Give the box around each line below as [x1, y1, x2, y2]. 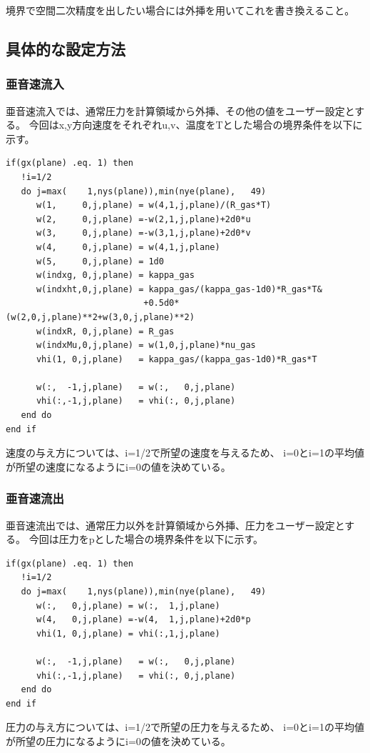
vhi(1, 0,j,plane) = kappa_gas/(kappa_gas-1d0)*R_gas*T [36, 354, 317, 364]
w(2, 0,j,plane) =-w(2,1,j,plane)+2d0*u [36, 214, 251, 224]
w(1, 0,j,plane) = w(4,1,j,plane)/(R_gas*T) [36, 200, 272, 211]
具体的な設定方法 [6, 37, 125, 59]
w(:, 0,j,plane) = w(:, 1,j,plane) [36, 600, 220, 611]
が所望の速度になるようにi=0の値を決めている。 [6, 459, 231, 474]
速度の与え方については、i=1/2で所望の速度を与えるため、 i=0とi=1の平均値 [6, 445, 364, 460]
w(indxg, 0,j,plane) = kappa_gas [36, 270, 195, 281]
